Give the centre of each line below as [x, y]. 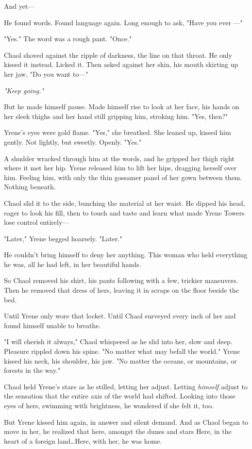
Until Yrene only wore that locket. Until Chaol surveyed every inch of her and [120, 316]
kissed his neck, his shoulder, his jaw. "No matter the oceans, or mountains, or [120, 360]
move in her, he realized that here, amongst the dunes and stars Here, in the [118, 431]
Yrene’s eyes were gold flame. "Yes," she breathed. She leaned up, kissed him [118, 132]
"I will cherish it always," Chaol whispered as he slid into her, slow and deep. [118, 341]
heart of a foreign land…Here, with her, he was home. [83, 441]
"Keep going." [24, 90]
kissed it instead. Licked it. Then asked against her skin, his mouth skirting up [121, 64]
